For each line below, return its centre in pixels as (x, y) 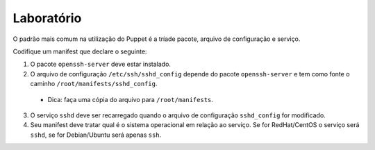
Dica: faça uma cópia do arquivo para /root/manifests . (130, 99)
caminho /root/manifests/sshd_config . (94, 84)
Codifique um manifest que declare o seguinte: (80, 51)
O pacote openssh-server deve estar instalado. (101, 64)
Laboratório (47, 18)
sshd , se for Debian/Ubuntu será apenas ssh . (96, 135)
